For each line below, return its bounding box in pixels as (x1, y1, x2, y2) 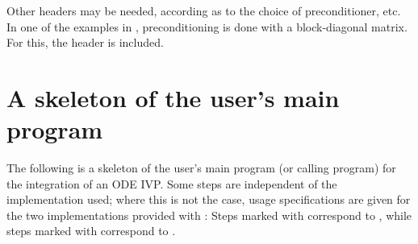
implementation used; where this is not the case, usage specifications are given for (6, 191, 411, 208)
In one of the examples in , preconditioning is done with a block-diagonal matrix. (6, 18, 408, 35)
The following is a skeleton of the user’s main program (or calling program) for (6, 159, 396, 176)
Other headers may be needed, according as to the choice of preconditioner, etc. (6, 2, 401, 19)
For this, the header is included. (6, 34, 164, 51)
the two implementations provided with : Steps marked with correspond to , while (6, 206, 412, 223)
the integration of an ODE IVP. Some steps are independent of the (6, 175, 337, 192)
